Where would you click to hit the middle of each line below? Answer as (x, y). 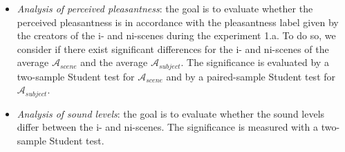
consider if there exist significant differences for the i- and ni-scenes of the (173, 48)
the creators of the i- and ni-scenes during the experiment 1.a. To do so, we (176, 35)
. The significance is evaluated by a (255, 62)
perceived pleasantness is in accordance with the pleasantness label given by (178, 22)
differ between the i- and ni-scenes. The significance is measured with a (167, 127)
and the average (114, 62)
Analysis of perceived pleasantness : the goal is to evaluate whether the (165, 8)
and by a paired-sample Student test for (251, 76)
